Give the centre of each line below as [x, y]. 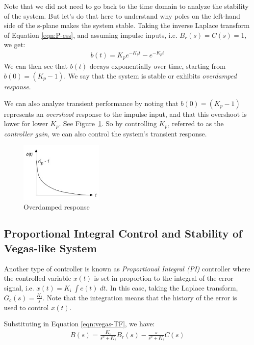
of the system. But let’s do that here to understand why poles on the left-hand [122, 15]
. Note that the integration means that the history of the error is [140, 297]
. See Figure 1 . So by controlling [108, 123]
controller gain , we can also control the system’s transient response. [105, 133]
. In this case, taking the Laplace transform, [172, 287]
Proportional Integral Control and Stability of [123, 233]
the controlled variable [38, 278]
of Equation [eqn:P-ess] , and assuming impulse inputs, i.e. [91, 35]
